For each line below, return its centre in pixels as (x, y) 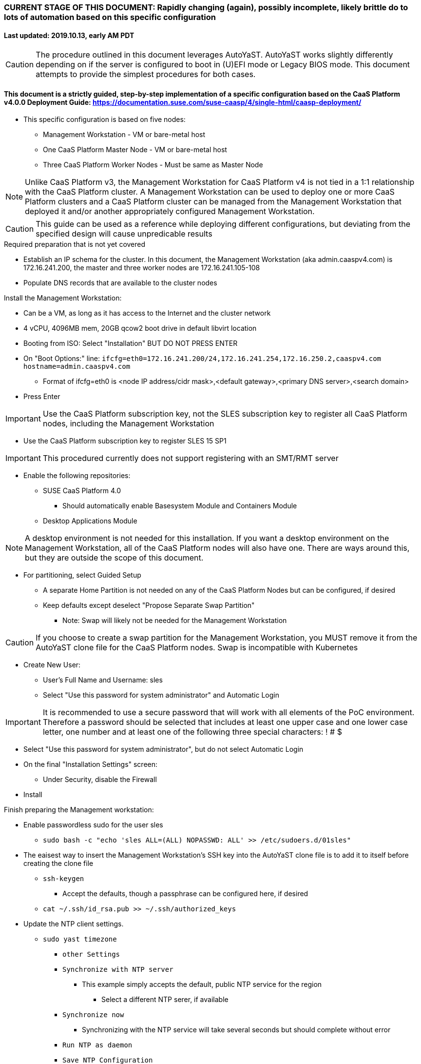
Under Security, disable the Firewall (100, 780)
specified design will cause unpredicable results (124, 234)
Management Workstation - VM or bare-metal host (124, 135)
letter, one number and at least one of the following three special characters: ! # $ (192, 732)
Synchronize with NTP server (118, 970)
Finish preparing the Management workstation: (79, 810)
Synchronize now (93, 1015)
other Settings (91, 954)
